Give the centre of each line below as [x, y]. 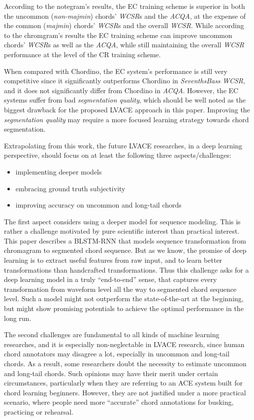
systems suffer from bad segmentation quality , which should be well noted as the [125, 100]
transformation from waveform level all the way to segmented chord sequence [120, 289]
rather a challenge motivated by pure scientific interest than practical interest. [122, 231]
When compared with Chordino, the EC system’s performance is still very [116, 71]
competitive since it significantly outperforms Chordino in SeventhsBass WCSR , [125, 81]
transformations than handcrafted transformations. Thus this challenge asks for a [127, 269]
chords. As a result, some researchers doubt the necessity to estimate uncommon [125, 363]
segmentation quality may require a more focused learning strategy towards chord [127, 119]
